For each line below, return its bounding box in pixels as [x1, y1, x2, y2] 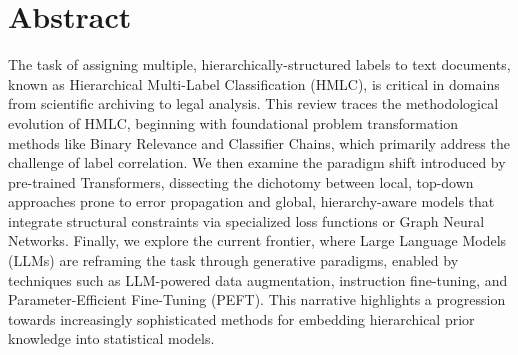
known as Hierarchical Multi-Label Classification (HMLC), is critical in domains [8, 73, 500, 94]
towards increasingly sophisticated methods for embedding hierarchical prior [8, 308, 475, 329]
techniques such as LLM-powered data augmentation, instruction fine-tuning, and [8, 269, 508, 290]
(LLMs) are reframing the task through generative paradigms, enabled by [8, 250, 459, 271]
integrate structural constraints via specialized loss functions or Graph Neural [8, 210, 485, 231]
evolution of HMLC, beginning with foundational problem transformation [8, 112, 459, 133]
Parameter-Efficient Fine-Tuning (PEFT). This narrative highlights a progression [8, 289, 506, 310]
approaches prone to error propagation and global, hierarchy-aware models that [8, 191, 495, 212]
